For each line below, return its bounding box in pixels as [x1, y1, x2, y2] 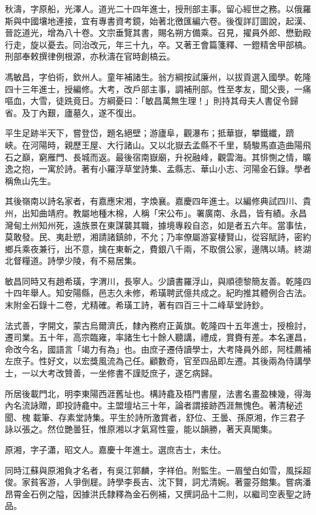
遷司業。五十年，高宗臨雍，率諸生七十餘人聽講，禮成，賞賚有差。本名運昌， [5, 331, 311, 344]
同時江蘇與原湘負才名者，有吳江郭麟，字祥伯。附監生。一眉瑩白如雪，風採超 [5, 463, 311, 476]
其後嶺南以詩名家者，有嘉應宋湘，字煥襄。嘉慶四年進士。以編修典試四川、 [5, 195, 303, 207]
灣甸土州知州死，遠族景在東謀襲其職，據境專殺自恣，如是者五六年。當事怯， [5, 218, 311, 231]
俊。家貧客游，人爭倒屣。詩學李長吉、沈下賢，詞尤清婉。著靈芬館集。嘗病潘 [5, 475, 311, 488]
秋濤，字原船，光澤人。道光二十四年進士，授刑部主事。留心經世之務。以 [5, 2, 294, 15]
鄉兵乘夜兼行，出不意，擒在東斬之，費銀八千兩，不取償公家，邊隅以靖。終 [5, 242, 303, 255]
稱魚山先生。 [5, 174, 56, 187]
